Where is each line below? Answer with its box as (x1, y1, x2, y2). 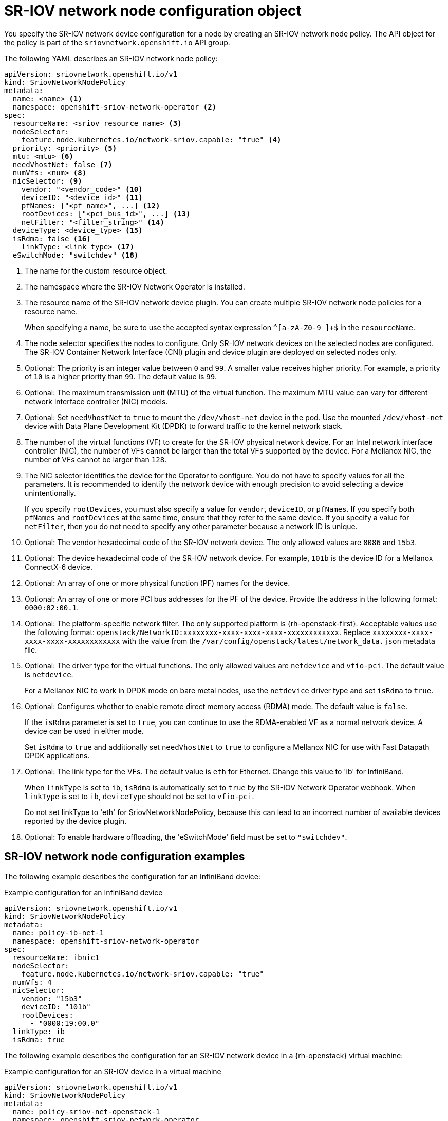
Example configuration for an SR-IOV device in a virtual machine (4, 1066, 221, 1076)
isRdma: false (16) (12, 234, 91, 243)
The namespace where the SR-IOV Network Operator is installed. (25, 282, 245, 291)
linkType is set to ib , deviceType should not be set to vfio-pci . (25, 791, 254, 801)
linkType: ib (12, 1027, 65, 1036)
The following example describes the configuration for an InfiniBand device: (4, 872, 260, 881)
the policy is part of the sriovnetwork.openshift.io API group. (4, 38, 230, 47)
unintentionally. (25, 488, 76, 497)
